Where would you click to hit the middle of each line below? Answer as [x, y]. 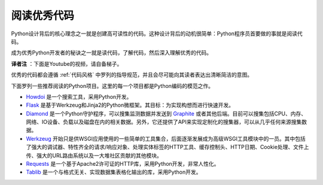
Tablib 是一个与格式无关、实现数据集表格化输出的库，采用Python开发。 [114, 172]
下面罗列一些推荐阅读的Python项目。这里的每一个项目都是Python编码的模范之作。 [112, 86]
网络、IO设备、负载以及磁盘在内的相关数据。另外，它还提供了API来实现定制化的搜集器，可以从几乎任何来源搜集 [164, 122]
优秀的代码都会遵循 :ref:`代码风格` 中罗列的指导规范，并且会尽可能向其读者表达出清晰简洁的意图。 [132, 75]
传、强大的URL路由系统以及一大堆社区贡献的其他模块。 [94, 155]
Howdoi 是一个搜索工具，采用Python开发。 [79, 96]
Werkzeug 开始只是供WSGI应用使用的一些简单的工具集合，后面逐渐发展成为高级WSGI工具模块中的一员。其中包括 [166, 138]
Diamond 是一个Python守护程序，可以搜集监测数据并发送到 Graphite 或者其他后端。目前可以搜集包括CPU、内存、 [166, 113]
